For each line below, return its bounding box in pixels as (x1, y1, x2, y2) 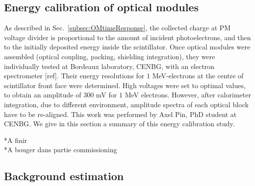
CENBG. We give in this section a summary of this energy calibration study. (4, 118, 235, 129)
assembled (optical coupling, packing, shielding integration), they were (4, 51, 215, 61)
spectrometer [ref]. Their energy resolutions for (4, 70, 145, 81)
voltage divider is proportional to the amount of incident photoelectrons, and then (4, 32, 251, 42)
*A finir (4, 135, 27, 145)
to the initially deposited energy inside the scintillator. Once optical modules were (4, 42, 251, 52)
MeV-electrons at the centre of (152, 70, 244, 81)
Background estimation (4, 168, 124, 184)
